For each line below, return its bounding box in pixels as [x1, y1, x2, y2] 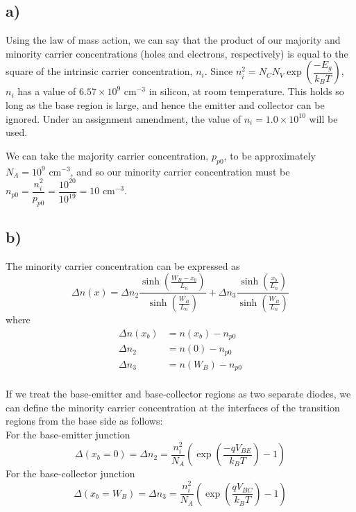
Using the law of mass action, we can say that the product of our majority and [6, 33, 341, 47]
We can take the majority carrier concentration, [6, 148, 209, 162]
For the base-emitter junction [6, 427, 130, 442]
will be [309, 111, 338, 126]
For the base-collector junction [6, 466, 135, 481]
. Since [204, 64, 233, 78]
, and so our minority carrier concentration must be [70, 164, 290, 178]
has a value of [17, 84, 76, 99]
